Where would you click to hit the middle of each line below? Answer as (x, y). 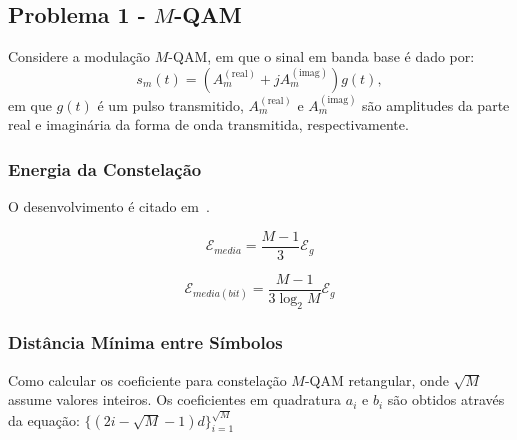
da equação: (44, 419)
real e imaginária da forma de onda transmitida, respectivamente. (208, 124)
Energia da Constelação (105, 168)
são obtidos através (446, 399)
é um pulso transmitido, (170, 104)
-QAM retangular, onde (376, 379)
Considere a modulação (79, 56)
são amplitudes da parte (436, 104)
